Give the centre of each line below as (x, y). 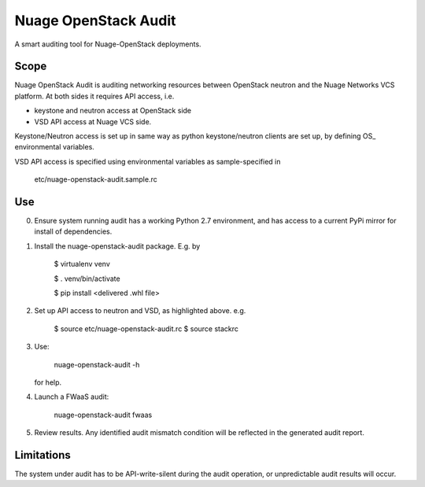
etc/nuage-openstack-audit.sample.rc (96, 179)
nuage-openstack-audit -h (97, 364)
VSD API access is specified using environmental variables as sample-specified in (148, 161)
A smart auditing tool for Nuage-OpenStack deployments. (108, 44)
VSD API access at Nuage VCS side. (93, 121)
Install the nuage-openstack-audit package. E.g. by (117, 246)
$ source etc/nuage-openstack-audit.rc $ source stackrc (146, 328)
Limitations (42, 455)
